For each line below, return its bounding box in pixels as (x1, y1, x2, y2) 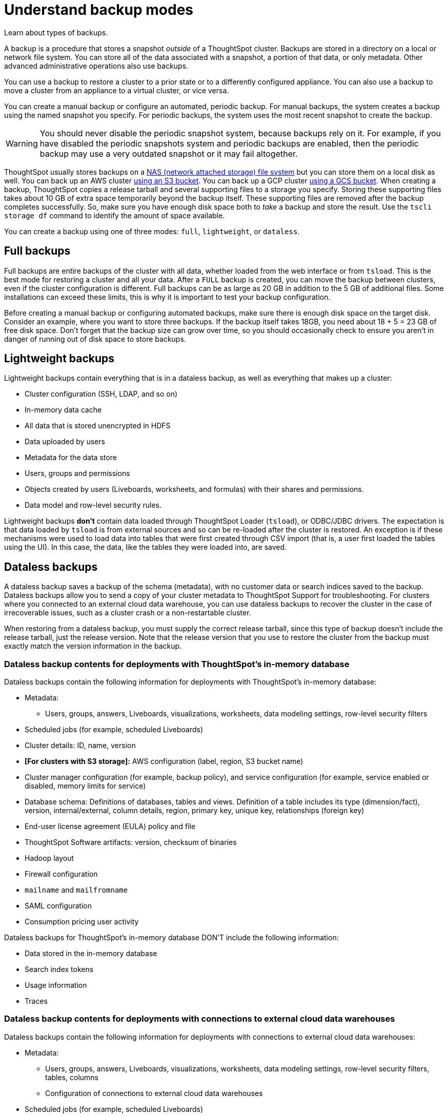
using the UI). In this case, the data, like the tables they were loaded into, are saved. (4, 543, 287, 552)
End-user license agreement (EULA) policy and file (25, 822, 196, 831)
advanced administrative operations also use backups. (4, 61, 189, 70)
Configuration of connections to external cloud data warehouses (45, 1088, 263, 1098)
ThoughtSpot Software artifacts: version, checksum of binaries (25, 838, 237, 847)
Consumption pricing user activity (25, 917, 139, 926)
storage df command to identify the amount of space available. (4, 211, 225, 220)
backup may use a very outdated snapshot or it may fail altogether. (39, 148, 298, 159)
